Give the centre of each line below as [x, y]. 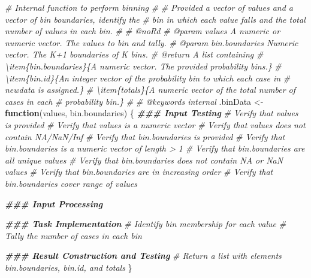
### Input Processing [54, 203]
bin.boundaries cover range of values [71, 183]
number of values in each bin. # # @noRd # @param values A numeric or [143, 31]
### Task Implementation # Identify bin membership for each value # [146, 224]
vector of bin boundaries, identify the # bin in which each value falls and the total [155, 19]
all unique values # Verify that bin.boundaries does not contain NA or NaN [144, 160]
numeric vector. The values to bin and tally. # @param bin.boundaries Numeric [152, 42]
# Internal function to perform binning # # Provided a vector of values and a [149, 7]
